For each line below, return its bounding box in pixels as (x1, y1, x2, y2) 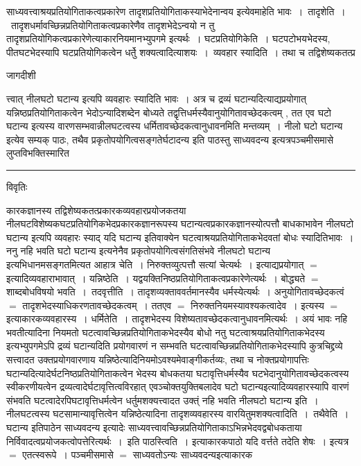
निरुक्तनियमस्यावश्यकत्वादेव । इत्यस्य (191, 297, 324, 312)
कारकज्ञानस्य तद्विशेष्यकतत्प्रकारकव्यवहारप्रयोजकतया (6, 202, 186, 217)
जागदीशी (6, 68, 36, 83)
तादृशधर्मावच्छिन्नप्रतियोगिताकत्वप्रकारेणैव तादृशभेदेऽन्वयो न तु (10, 17, 215, 32)
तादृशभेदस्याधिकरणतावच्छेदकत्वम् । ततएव (22, 297, 172, 312)
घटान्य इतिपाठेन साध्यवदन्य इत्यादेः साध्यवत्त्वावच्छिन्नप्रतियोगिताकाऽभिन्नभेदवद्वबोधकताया (6, 420, 302, 435)
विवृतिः (6, 179, 28, 193)
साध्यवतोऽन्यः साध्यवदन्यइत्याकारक (132, 447, 253, 462)
